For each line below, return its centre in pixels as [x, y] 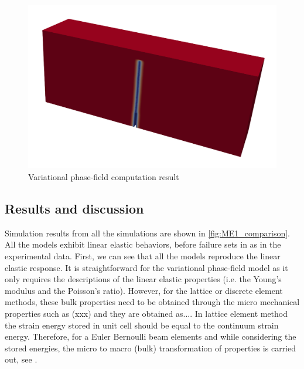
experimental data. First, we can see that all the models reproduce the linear [143, 256]
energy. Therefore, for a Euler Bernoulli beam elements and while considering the [151, 336]
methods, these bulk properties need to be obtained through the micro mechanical [152, 302]
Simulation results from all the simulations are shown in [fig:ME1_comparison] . [147, 233]
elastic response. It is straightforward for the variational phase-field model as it [146, 267]
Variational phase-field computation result [104, 177]
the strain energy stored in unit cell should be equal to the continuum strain [142, 325]
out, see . [21, 359]
